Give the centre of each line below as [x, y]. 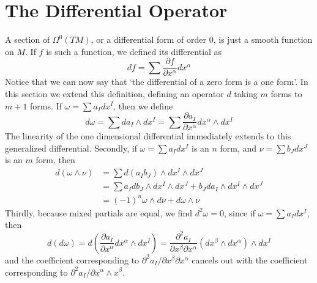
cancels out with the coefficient [250, 259]
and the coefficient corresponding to [72, 259]
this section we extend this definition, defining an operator [114, 93]
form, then [55, 160]
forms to [286, 93]
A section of [28, 39]
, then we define [143, 105]
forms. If [46, 105]
